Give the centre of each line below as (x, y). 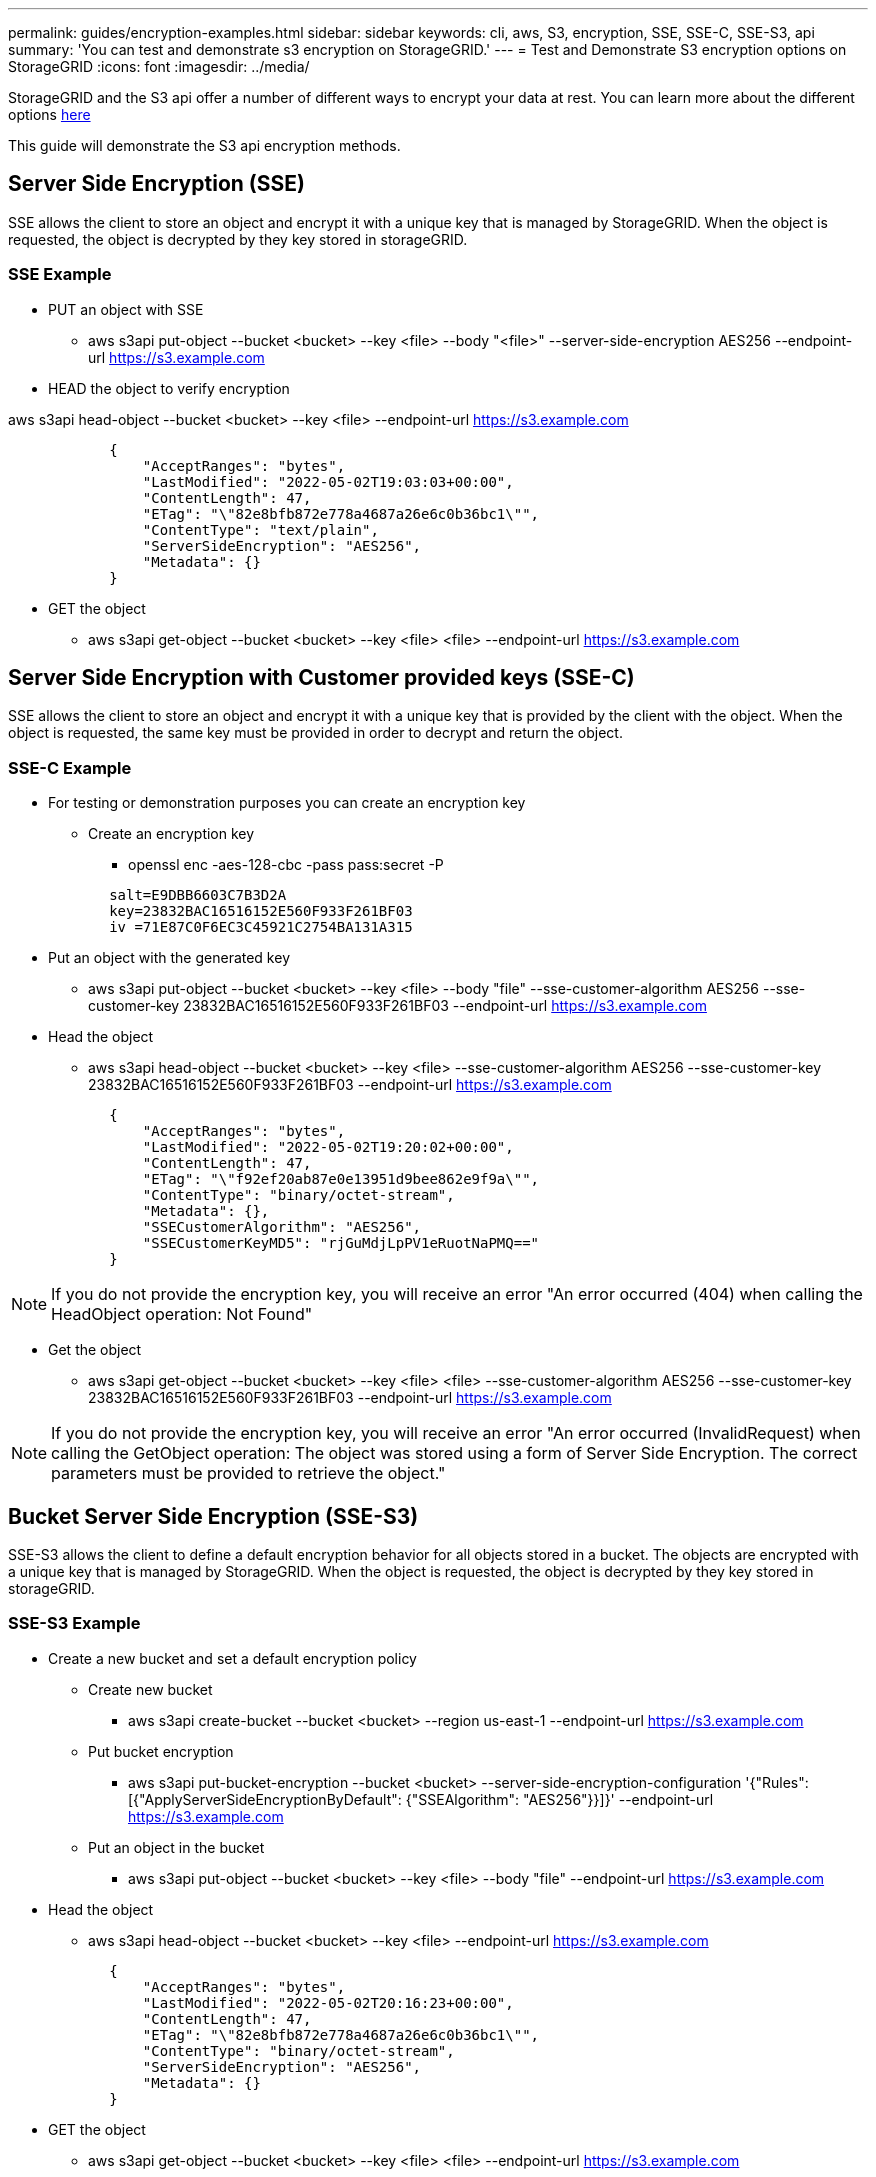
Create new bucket (150, 1689)
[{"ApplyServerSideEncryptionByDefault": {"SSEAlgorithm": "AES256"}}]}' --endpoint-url (421, 1799)
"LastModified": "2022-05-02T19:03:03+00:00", (328, 481)
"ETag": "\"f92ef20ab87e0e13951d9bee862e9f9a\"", (341, 1179)
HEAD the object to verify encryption (169, 388)
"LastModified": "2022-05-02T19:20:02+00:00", (328, 1147)
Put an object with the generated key (169, 958)
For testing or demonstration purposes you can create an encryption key (287, 803)
